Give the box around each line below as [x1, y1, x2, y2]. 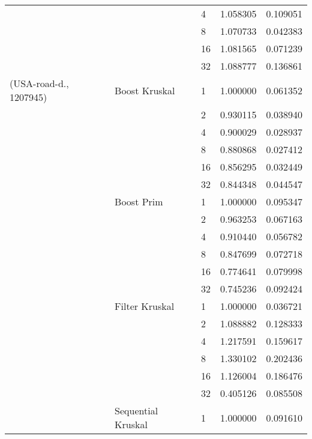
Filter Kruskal [115, 299, 175, 313]
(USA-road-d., [10, 76, 69, 90]
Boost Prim [115, 195, 163, 208]
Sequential [115, 404, 158, 417]
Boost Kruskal [115, 83, 175, 97]
